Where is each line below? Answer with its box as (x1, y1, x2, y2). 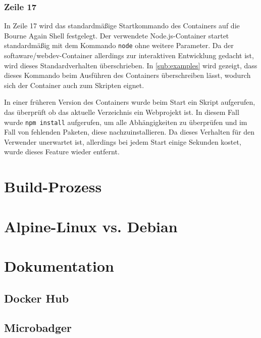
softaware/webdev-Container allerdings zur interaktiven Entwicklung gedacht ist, (4, 50, 254, 61)
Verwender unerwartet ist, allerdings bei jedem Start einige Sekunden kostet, (4, 136, 241, 147)
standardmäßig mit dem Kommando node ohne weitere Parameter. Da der (4, 40, 234, 51)
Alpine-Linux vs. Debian (4, 216, 178, 236)
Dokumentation (4, 256, 114, 276)
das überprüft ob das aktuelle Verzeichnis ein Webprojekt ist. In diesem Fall (4, 107, 239, 117)
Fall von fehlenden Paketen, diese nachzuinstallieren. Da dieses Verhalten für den (4, 126, 255, 137)
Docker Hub (4, 290, 69, 306)
